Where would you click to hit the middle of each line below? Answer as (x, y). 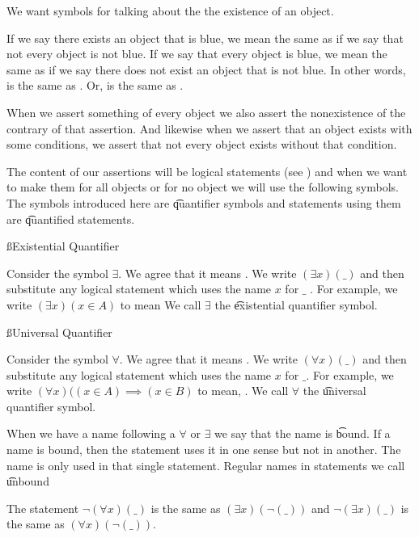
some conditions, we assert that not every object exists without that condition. (202, 144)
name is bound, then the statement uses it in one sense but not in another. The (204, 450)
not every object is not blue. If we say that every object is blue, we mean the (197, 54)
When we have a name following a (91, 433)
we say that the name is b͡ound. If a (303, 433)
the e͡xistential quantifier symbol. (296, 304)
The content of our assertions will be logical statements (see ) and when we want (207, 171)
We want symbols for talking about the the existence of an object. (170, 11)
